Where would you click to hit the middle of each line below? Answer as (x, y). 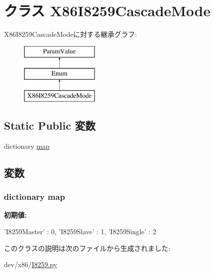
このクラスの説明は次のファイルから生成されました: (87, 248)
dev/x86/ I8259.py (31, 264)
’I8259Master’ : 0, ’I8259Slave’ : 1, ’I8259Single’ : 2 (80, 232)
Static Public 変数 (50, 125)
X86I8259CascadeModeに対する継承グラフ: (71, 34)
